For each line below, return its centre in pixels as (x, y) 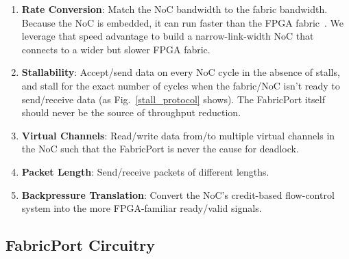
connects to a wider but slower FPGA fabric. (116, 49)
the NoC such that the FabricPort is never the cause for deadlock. (160, 149)
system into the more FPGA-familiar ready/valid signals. (142, 208)
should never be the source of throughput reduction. (131, 112)
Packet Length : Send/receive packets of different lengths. (145, 171)
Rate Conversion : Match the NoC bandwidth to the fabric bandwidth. (174, 9)
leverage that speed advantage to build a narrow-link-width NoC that (168, 36)
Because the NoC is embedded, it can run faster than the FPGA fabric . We (183, 22)
